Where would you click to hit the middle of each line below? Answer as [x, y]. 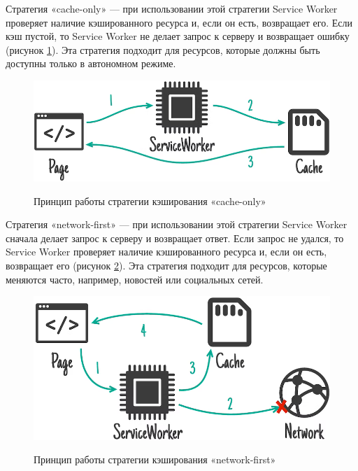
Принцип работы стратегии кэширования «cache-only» [150, 201]
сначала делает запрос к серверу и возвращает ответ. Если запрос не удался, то [175, 238]
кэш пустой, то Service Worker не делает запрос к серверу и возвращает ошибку [178, 36]
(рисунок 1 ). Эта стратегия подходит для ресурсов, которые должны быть [163, 49]
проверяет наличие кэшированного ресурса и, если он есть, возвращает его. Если [179, 22]
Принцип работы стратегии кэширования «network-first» [155, 459]
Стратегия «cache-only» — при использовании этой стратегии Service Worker [172, 8]
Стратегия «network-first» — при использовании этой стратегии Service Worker [177, 224]
